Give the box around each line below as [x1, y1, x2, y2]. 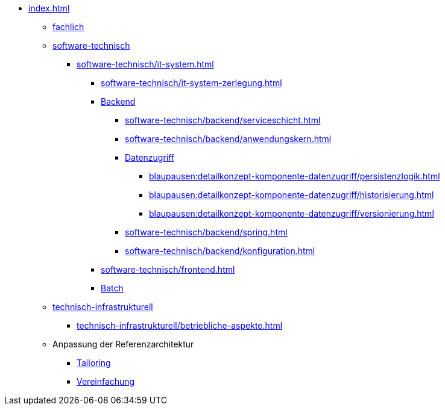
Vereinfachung [77, 376, 135, 387]
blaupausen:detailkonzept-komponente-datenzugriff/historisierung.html [149, 190, 434, 200]
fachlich [52, 22, 84, 32]
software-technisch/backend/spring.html [125, 227, 288, 237]
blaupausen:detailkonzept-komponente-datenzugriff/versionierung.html [149, 208, 434, 219]
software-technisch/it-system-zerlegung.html [101, 78, 282, 88]
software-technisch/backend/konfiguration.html [125, 246, 315, 256]
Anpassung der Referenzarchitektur [52, 339, 194, 349]
